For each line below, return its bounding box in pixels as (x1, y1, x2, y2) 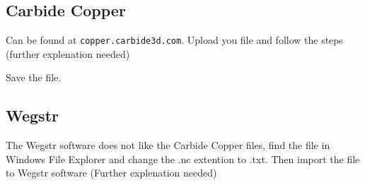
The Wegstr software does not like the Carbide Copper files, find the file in (6, 138, 330, 153)
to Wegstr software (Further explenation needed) (6, 165, 217, 180)
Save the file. (6, 70, 62, 85)
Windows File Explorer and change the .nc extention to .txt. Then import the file (6, 151, 360, 166)
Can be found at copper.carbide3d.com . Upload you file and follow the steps (6, 32, 343, 47)
